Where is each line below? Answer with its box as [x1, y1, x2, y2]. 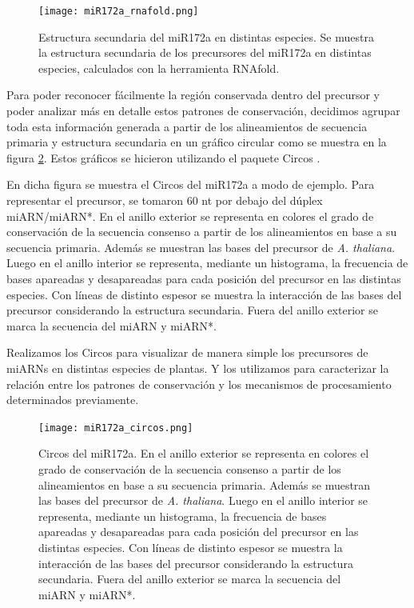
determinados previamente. [6, 391, 139, 408]
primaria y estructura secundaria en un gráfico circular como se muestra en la [6, 134, 387, 150]
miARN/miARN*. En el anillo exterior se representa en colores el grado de [6, 207, 374, 224]
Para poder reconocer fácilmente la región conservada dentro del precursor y [6, 86, 380, 103]
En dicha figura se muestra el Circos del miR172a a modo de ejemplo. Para [6, 176, 375, 193]
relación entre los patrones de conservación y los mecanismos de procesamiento [6, 375, 392, 392]
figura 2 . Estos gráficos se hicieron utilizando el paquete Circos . [6, 149, 320, 166]
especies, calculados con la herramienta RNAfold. [38, 59, 280, 76]
